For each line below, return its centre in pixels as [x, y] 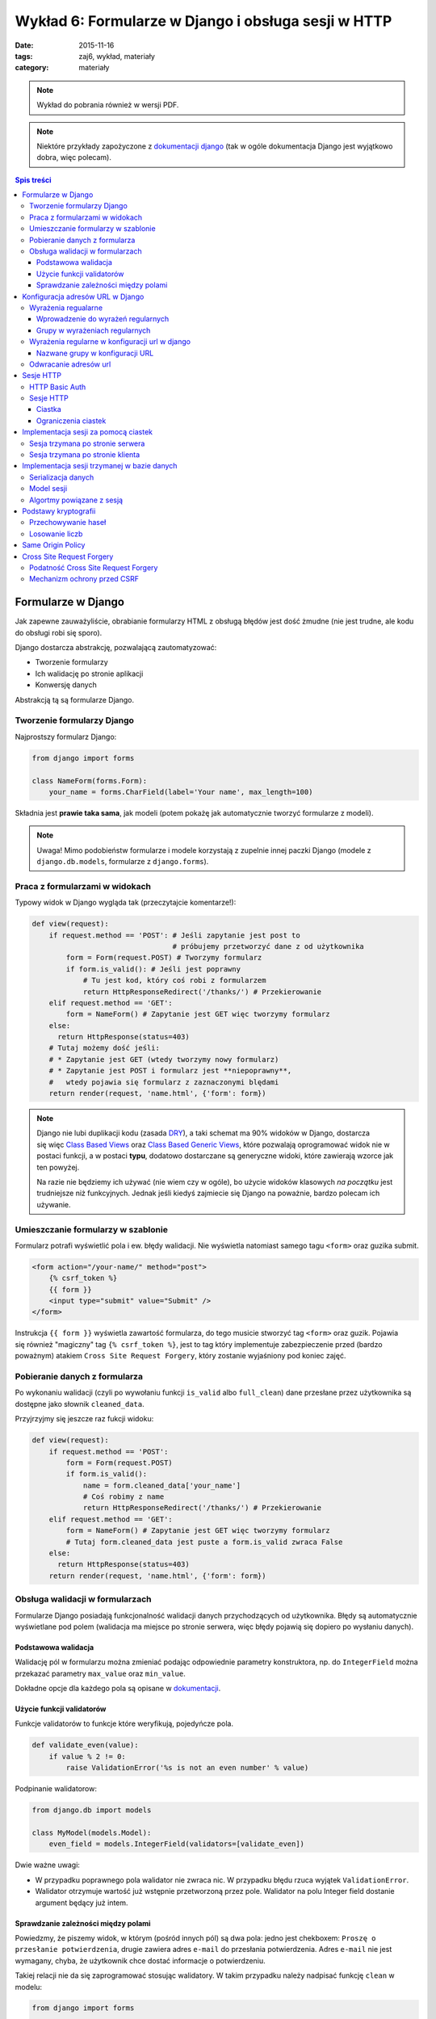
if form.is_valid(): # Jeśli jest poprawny [153, 969]
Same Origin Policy [54, 545]
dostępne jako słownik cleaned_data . [80, 1404]
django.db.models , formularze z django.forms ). [123, 862]
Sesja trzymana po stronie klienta [85, 455]
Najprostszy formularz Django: [66, 737]
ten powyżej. [58, 1167]
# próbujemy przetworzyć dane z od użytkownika [268, 946]
